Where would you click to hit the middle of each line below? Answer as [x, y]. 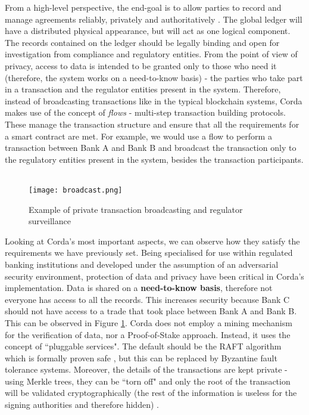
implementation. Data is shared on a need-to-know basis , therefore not [139, 288]
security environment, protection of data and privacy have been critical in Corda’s [154, 276]
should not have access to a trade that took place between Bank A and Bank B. [151, 311]
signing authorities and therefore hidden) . [82, 405]
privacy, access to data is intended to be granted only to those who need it [141, 65]
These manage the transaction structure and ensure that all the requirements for [152, 124]
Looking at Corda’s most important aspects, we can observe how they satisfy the [152, 241]
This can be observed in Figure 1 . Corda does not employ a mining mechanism [149, 322]
